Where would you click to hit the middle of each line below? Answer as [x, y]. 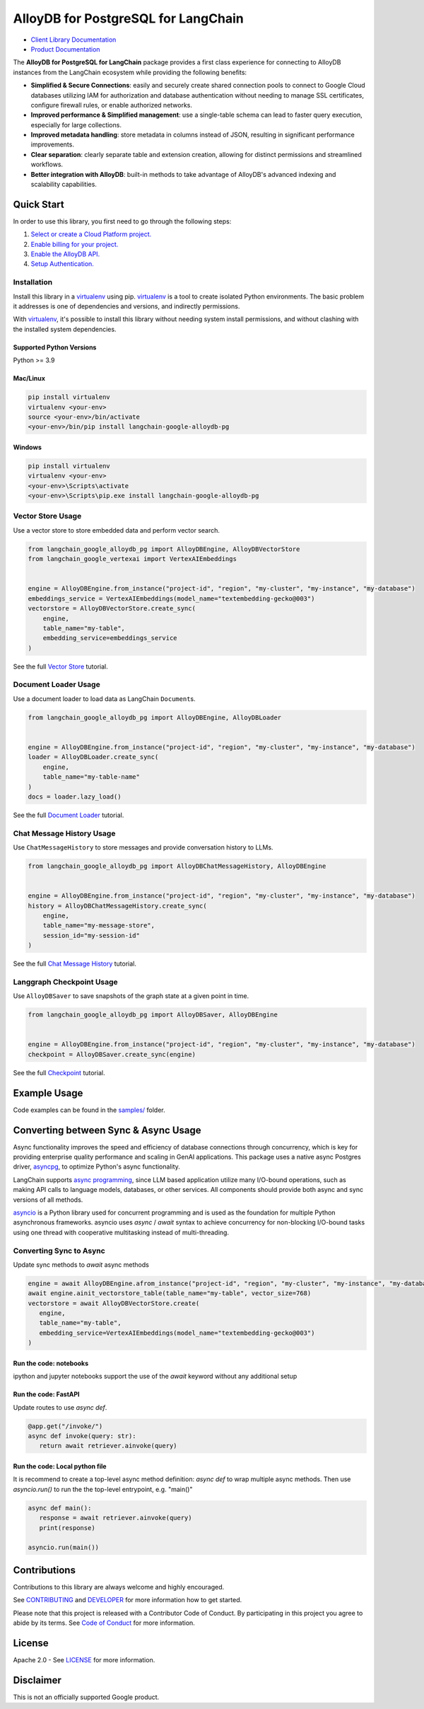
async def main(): [60, 1508]
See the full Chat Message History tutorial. [75, 964]
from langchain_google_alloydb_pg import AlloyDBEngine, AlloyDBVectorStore [164, 549]
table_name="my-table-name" [92, 777]
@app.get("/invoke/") [65, 1426]
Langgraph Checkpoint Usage [65, 982]
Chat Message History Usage [64, 833]
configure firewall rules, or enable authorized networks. [112, 105]
